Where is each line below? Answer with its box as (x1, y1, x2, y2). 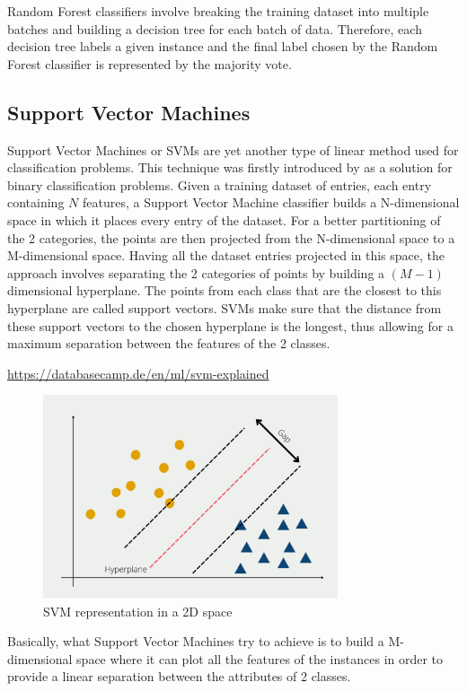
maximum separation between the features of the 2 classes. (7, 334, 330, 353)
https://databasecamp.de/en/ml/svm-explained (7, 363, 269, 382)
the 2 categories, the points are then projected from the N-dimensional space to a (7, 228, 455, 247)
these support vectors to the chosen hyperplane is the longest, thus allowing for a (7, 316, 454, 335)
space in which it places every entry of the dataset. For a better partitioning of (7, 210, 441, 229)
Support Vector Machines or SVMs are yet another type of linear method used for (7, 140, 459, 159)
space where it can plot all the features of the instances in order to (76, 649, 444, 668)
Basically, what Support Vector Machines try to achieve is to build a (7, 632, 384, 651)
